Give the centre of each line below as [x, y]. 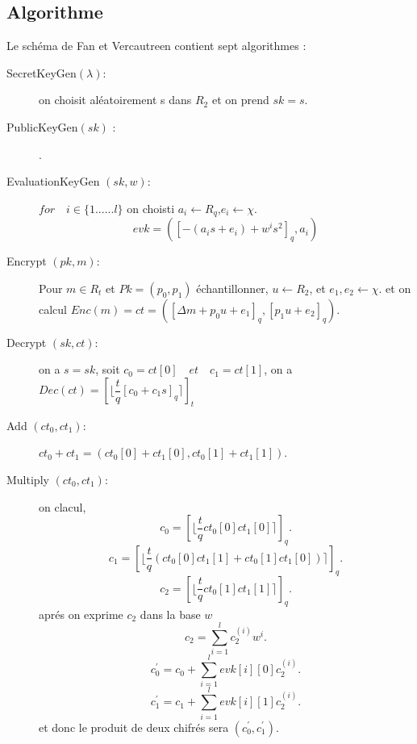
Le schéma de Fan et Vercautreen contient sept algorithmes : [156, 46]
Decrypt [27, 342]
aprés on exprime [81, 614]
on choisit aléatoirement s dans [115, 100]
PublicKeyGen [42, 126]
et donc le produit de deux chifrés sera [134, 727]
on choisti [151, 208]
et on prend [240, 100]
